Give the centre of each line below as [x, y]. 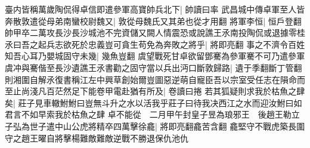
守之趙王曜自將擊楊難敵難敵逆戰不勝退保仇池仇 [97, 138]
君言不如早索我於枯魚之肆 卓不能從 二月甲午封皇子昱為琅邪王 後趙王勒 [148, 114]
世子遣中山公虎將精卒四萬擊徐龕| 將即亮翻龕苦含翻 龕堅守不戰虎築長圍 [167, 126]
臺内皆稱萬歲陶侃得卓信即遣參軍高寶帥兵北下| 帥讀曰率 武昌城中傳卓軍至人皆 [155, 9]
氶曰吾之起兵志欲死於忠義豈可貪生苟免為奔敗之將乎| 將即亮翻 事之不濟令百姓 [155, 44]
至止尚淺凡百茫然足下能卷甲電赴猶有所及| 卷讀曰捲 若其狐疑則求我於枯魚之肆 [155, 91]
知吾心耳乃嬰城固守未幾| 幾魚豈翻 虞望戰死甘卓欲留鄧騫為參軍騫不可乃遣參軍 [155, 56]
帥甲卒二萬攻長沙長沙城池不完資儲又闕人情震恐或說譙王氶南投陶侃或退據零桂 [155, 33]
